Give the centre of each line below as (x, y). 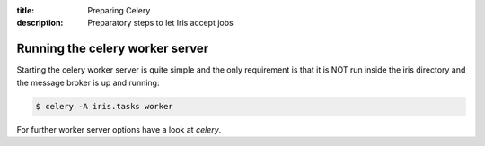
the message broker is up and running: (88, 82)
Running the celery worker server (113, 49)
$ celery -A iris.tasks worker (105, 106)
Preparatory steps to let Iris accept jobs (160, 23)
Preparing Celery (119, 10)
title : (26, 10)
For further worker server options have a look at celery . (119, 129)
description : (40, 23)
